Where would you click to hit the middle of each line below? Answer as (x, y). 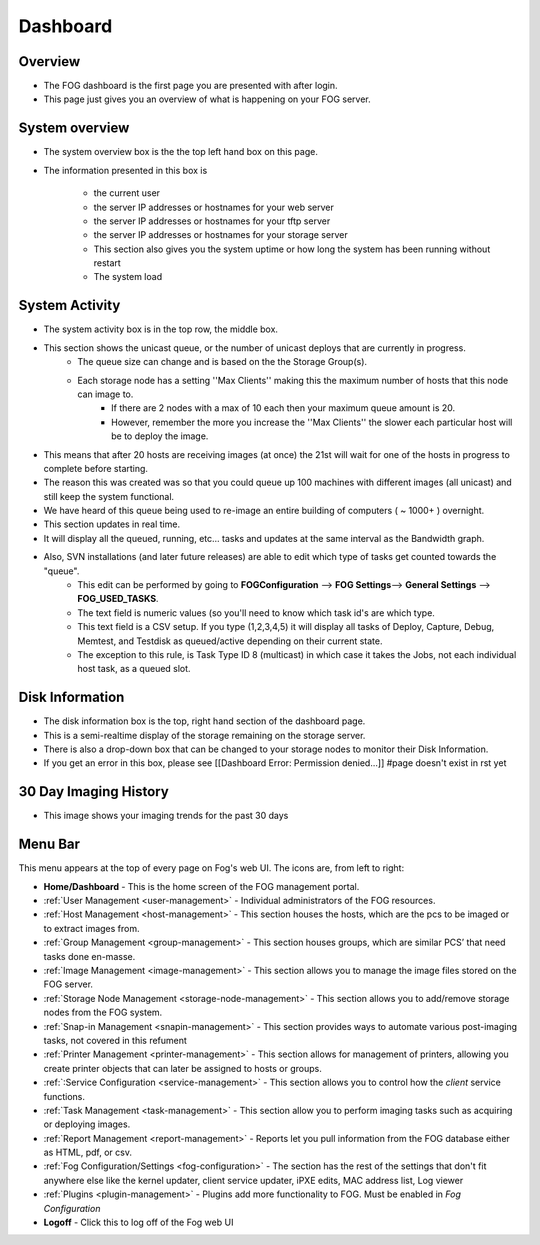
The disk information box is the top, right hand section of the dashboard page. (204, 721)
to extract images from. (91, 928)
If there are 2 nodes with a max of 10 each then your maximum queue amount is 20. (283, 408)
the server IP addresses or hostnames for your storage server (221, 235)
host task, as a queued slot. (134, 669)
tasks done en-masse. (89, 956)
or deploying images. (87, 1124)
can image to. (105, 394)
